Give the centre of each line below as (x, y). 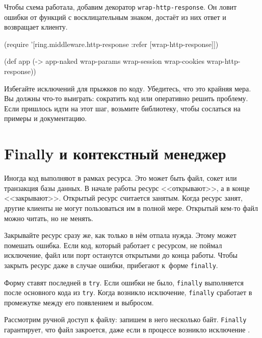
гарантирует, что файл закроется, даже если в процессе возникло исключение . (127, 330)
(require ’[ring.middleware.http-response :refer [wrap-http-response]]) (111, 44)
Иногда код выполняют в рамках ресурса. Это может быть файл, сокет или (121, 178)
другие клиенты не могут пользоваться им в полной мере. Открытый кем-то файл (131, 208)
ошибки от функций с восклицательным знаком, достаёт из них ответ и (115, 17)
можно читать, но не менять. (49, 218)
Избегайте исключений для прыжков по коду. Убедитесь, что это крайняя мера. (128, 88)
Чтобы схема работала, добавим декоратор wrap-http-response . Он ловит (121, 7)
